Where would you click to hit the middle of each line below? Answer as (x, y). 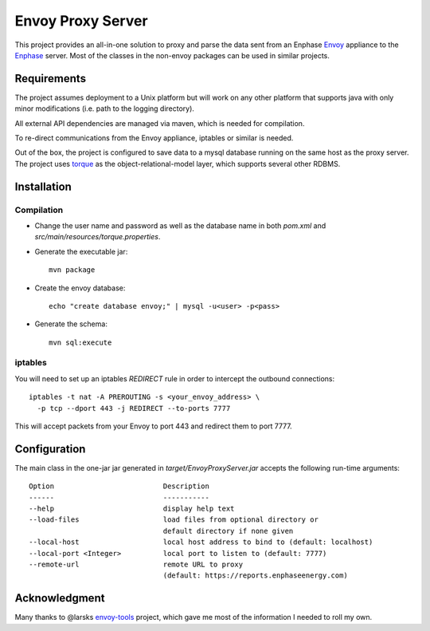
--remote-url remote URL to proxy (136, 565)
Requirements (51, 79)
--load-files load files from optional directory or (174, 520)
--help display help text (132, 509)
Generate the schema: (71, 324)
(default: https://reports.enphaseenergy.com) (255, 576)
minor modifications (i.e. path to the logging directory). (105, 108)
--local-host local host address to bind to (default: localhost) (201, 542)
